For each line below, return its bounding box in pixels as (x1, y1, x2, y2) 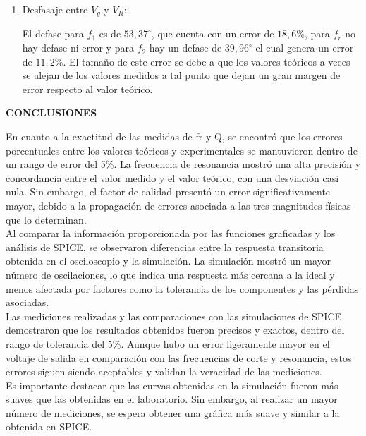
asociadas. (6, 295, 49, 310)
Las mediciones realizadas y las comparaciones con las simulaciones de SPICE (6, 308, 342, 323)
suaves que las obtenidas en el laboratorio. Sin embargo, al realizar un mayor (6, 392, 338, 406)
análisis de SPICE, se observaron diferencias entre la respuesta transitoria (6, 239, 324, 254)
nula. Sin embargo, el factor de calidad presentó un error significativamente (6, 184, 331, 199)
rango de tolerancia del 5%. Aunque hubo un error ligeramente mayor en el (6, 336, 330, 351)
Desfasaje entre (22, 2, 88, 16)
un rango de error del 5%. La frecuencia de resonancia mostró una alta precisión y (6, 157, 361, 171)
